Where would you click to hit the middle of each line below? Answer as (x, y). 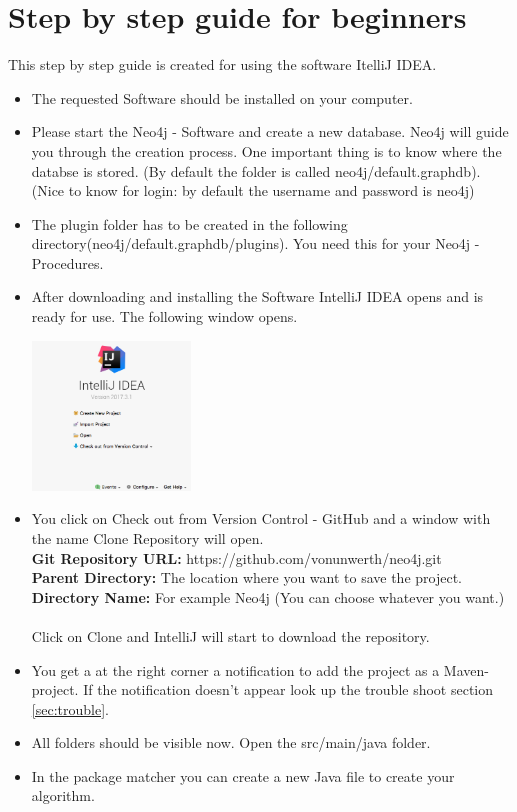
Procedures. (67, 262)
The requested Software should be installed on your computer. (222, 97)
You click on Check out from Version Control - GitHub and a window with (261, 518)
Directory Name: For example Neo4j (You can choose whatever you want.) (268, 596)
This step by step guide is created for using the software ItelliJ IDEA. (222, 64)
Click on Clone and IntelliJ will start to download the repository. (230, 635)
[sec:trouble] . (70, 708)
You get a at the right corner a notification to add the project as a (235, 669)
